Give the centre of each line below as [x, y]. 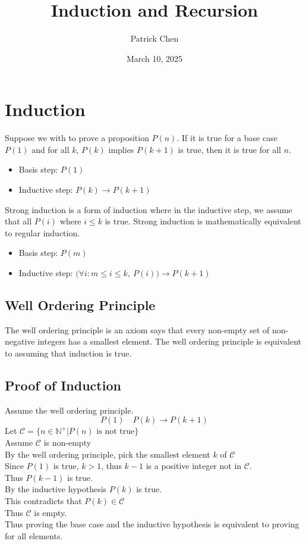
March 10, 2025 [154, 58]
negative [20, 341]
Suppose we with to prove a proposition [77, 138]
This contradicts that [43, 500]
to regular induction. [42, 232]
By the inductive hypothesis [56, 489]
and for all [51, 149]
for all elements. [34, 535]
